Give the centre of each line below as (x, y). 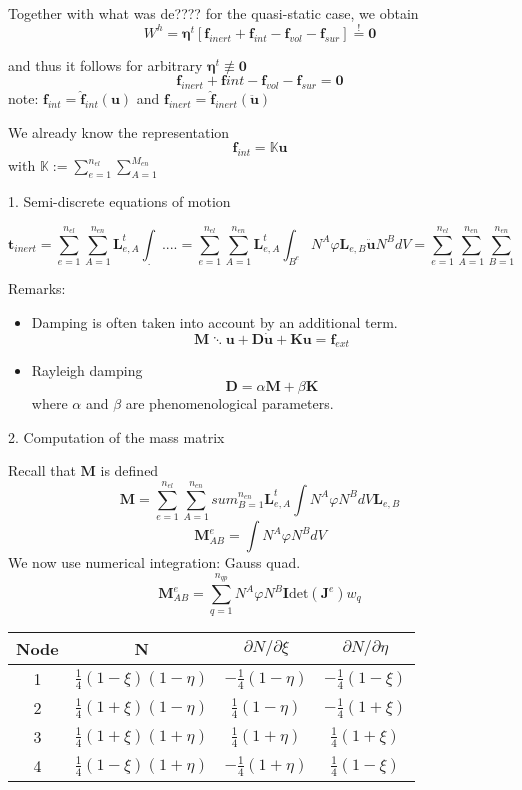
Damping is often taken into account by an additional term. (214, 321)
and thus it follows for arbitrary (105, 64)
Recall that (42, 470)
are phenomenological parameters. (229, 402)
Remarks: (37, 288)
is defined (129, 470)
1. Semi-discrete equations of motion (119, 200)
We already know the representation (119, 131)
